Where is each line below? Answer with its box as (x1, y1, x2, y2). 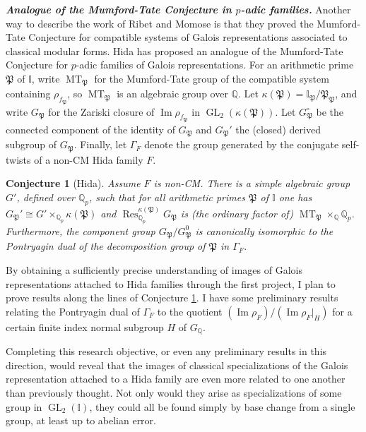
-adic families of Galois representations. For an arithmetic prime (76, 57, 354, 72)
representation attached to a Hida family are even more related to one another (6, 371, 346, 386)
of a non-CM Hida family (34, 152, 143, 167)
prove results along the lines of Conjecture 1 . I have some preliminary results (6, 290, 338, 305)
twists (6, 152, 31, 167)
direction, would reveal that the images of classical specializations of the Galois (6, 357, 348, 372)
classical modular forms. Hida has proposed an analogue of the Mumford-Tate (6, 43, 343, 58)
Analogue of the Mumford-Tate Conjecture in (6, 2, 232, 16)
